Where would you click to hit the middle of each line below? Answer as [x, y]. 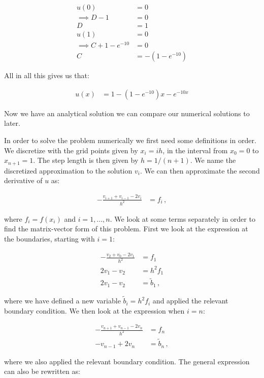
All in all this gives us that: [47, 75]
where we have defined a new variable [62, 301]
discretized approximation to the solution [68, 170]
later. [12, 123]
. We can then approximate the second [200, 170]
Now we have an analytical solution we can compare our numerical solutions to [127, 113]
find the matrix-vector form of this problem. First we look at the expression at [126, 229]
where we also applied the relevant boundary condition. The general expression [127, 361]
